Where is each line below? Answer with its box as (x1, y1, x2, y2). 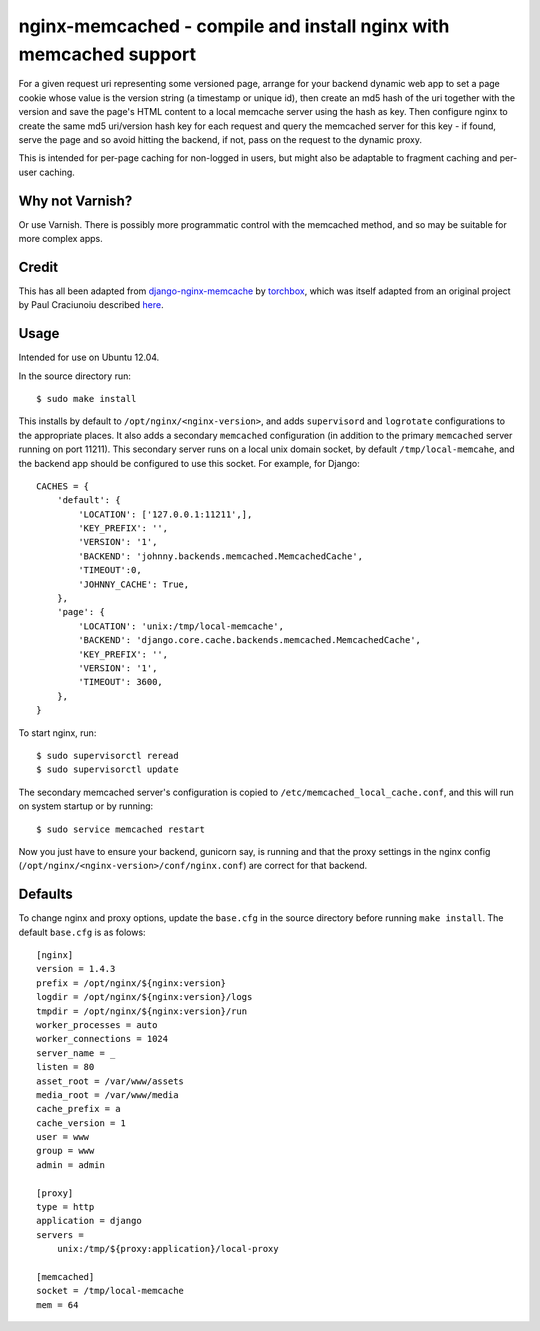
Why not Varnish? (18, 192, 133, 209)
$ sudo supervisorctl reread (36, 750, 179, 761)
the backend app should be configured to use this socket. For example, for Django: (18, 457, 360, 469)
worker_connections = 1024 (36, 1033, 169, 1045)
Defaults (18, 886, 74, 903)
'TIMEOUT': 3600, (78, 676, 164, 688)
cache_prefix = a (36, 1103, 121, 1115)
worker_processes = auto (36, 1019, 158, 1030)
